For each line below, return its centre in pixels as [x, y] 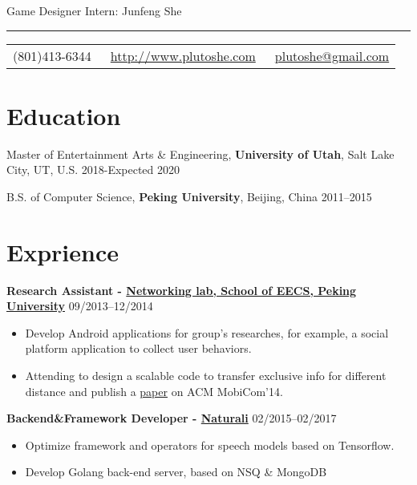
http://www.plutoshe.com [183, 55]
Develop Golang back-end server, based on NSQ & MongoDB [176, 472]
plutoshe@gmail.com [332, 55]
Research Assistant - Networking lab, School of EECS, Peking [182, 290]
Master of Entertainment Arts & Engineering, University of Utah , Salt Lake [200, 154]
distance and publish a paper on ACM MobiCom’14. [154, 391]
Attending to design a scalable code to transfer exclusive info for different [206, 375]
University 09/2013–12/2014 [80, 306]
